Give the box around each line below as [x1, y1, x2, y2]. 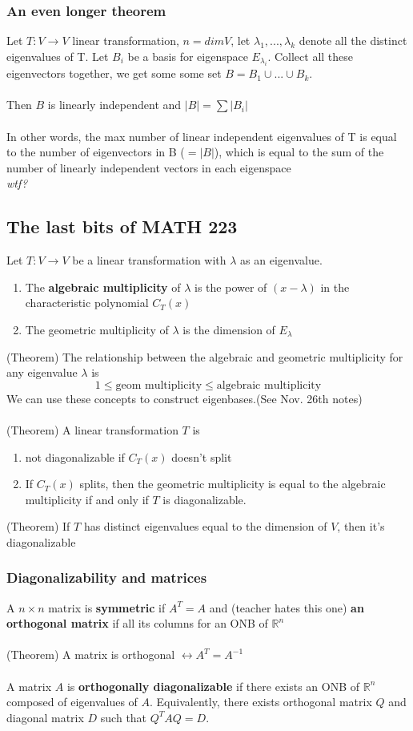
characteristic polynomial [25, 294, 149, 311]
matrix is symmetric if [48, 599, 166, 616]
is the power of [194, 278, 267, 295]
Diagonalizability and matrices [6, 567, 207, 588]
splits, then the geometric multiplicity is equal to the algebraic [79, 475, 386, 492]
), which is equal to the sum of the [214, 143, 384, 160]
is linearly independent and [47, 96, 182, 113]
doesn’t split [171, 448, 232, 465]
